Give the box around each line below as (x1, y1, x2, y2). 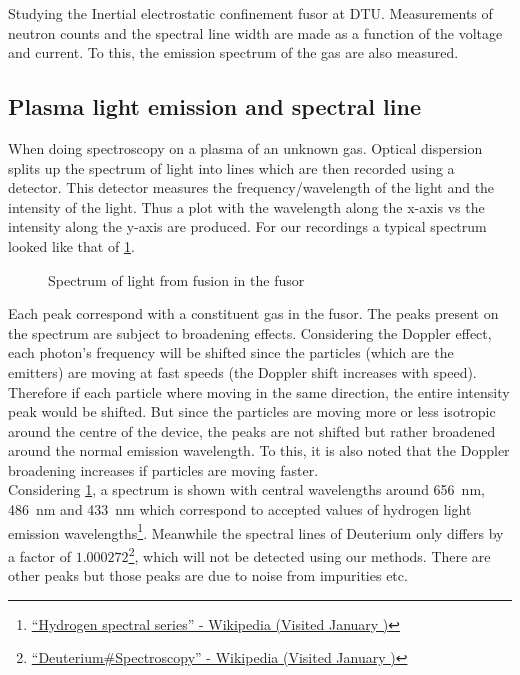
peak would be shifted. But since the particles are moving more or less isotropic (8, 401, 496, 422)
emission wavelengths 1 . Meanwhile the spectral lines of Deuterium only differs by (8, 519, 504, 543)
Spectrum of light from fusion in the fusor (48, 269, 305, 290)
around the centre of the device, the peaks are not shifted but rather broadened (8, 420, 496, 441)
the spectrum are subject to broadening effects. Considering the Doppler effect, (8, 322, 492, 343)
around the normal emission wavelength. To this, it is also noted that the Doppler (8, 440, 510, 461)
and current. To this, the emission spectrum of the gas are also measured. (8, 42, 459, 63)
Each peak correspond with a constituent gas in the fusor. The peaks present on (8, 303, 499, 324)
